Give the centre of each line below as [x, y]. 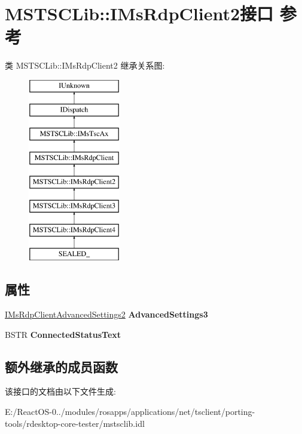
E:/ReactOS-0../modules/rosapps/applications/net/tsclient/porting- [130, 412]
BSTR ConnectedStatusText [63, 334]
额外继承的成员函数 [61, 366]
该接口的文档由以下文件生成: [60, 391]
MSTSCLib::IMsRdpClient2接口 [139, 13]
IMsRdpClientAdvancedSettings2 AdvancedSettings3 [106, 314]
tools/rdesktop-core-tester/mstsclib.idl [75, 423]
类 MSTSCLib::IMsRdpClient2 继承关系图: [85, 65]
